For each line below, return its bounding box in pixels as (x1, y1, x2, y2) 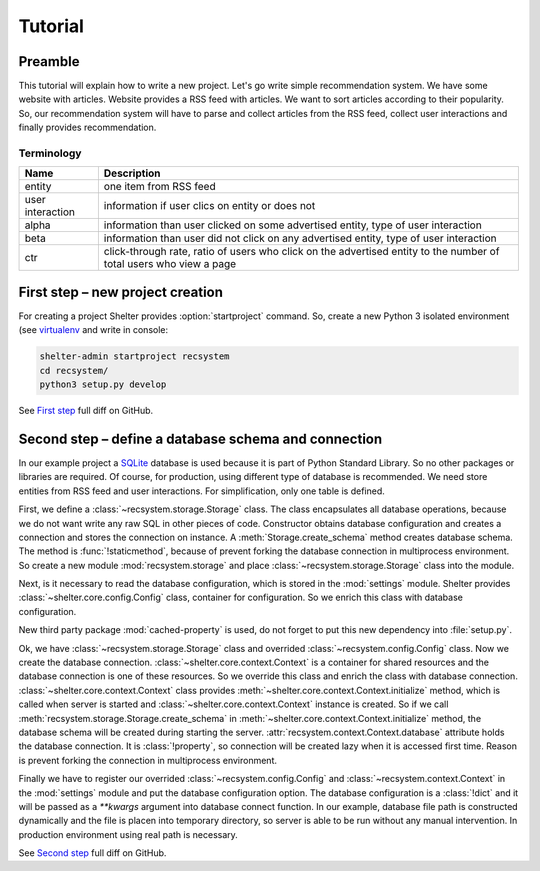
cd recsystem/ (39, 365, 109, 376)
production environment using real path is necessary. (18, 828, 239, 840)
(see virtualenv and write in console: (18, 324, 169, 336)
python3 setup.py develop (39, 379, 167, 390)
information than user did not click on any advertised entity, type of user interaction (103, 231, 497, 245)
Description (103, 166, 161, 180)
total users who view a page (103, 257, 237, 271)
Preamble (18, 53, 80, 70)
